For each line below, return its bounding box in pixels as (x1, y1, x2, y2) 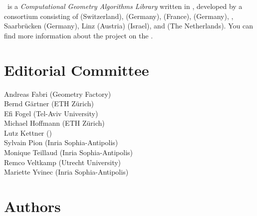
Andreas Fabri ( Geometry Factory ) (4, 88, 111, 99)
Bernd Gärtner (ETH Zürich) (4, 98, 94, 109)
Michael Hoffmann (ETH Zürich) (4, 118, 105, 128)
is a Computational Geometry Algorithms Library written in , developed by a (7, 1, 243, 11)
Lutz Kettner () (4, 127, 52, 138)
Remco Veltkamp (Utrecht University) (4, 157, 121, 167)
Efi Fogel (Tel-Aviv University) (4, 108, 98, 118)
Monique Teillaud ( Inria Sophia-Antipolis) (4, 147, 133, 158)
